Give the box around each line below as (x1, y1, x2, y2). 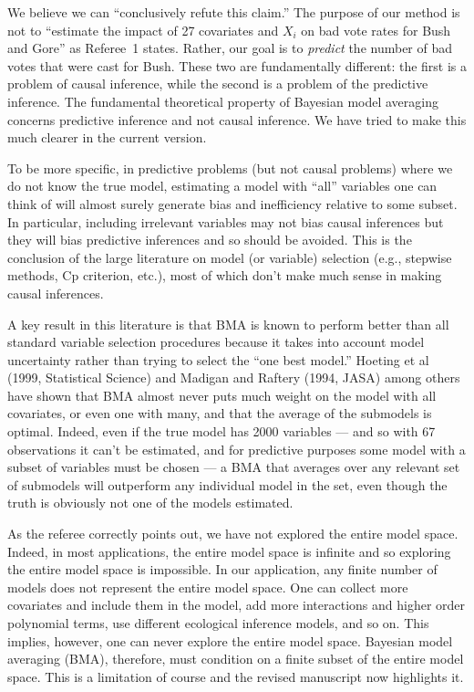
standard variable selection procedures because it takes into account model (7, 332, 425, 351)
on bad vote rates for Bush (301, 20, 451, 39)
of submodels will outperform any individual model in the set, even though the (7, 475, 448, 494)
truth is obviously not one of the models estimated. (7, 493, 294, 512)
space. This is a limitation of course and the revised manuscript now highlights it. (7, 666, 464, 686)
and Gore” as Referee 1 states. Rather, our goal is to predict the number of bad (7, 38, 453, 58)
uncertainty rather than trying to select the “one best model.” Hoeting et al (7, 350, 429, 369)
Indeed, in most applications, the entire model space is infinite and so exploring (7, 541, 451, 561)
